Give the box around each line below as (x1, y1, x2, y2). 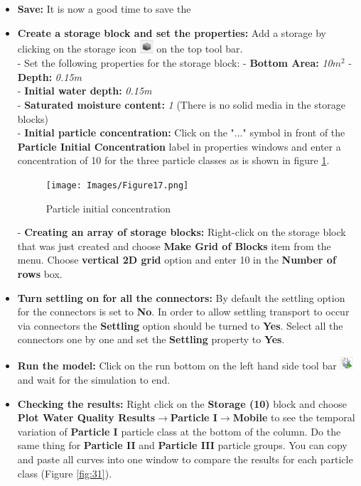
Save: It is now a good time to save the (17, 1, 191, 16)
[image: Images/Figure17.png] (45, 180, 189, 190)
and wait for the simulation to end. (17, 372, 171, 387)
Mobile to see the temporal (232, 410, 355, 425)
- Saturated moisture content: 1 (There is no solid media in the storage (17, 97, 345, 112)
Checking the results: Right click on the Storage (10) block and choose (17, 396, 347, 411)
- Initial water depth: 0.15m (17, 83, 152, 98)
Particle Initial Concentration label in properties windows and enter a (17, 139, 341, 153)
